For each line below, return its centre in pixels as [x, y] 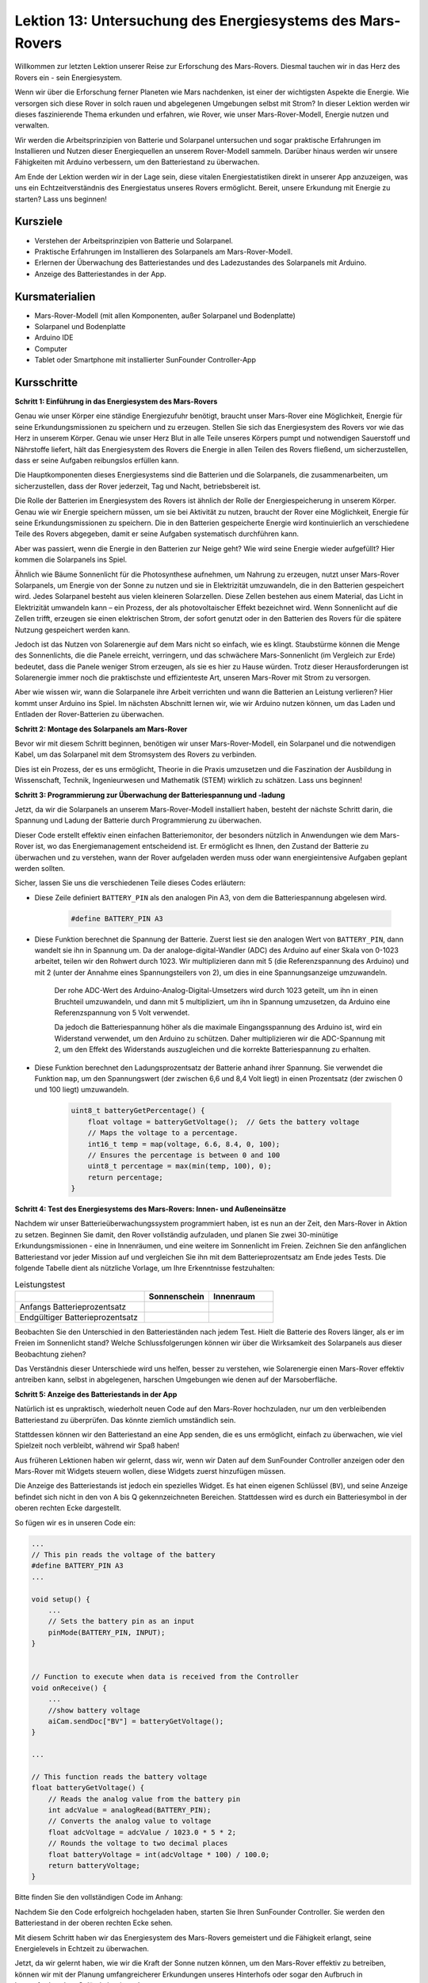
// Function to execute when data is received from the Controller [165, 1677]
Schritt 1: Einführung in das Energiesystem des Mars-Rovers [116, 401]
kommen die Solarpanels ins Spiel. [71, 560]
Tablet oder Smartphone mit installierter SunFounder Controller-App [145, 360]
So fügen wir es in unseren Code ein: [75, 1522]
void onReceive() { [69, 1688]
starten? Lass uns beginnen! [61, 199]
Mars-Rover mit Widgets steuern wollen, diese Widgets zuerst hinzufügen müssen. [150, 1471]
